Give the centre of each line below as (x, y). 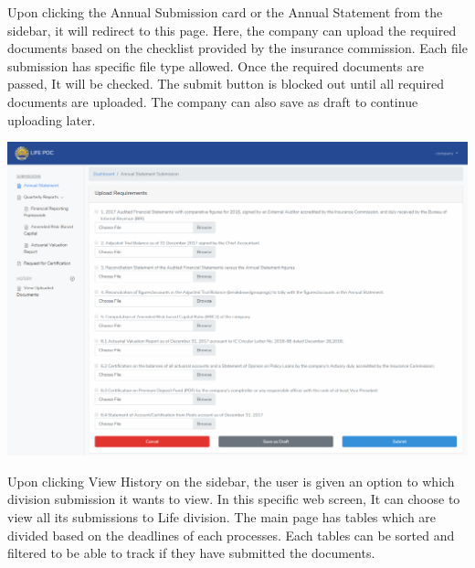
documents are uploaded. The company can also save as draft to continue (213, 101)
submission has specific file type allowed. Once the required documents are (216, 65)
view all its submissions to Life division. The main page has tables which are (222, 516)
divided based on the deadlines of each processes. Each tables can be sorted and (231, 535)
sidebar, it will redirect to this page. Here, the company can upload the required (232, 30)
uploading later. (52, 119)
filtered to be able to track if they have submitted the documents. (191, 553)
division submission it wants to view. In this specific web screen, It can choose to (234, 499)
